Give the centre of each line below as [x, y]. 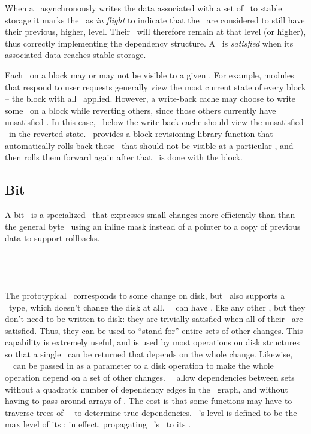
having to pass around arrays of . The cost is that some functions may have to [149, 401]
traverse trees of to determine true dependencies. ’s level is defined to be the [151, 412]
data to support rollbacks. [52, 238]
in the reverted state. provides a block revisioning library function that [141, 133]
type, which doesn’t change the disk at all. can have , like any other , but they [157, 307]
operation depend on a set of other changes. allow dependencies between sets [150, 377]
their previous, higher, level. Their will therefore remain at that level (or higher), [155, 31]
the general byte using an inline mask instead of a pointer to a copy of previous [153, 226]
